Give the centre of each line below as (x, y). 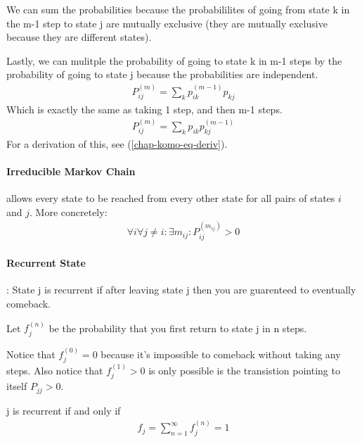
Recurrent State (46, 263)
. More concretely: (69, 211)
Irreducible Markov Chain (71, 171)
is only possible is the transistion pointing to (244, 370)
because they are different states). (79, 37)
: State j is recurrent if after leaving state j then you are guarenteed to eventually (181, 290)
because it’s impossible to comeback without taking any (221, 354)
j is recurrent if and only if (64, 410)
